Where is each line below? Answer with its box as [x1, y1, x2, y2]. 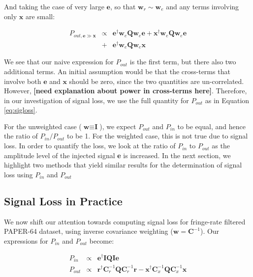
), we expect [99, 121, 136, 131]
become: [89, 235, 114, 246]
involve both [4, 76, 41, 86]
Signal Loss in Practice [4, 193, 123, 208]
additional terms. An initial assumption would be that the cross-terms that [4, 66, 230, 76]
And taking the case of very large [4, 1, 104, 11]
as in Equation [205, 95, 250, 105]
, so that [110, 1, 136, 11]
